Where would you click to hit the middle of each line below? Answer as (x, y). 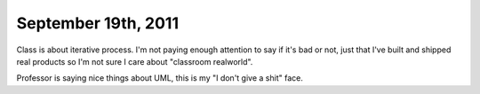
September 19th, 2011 (98, 23)
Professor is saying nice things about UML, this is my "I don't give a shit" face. (160, 78)
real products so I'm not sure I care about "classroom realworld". (135, 61)
